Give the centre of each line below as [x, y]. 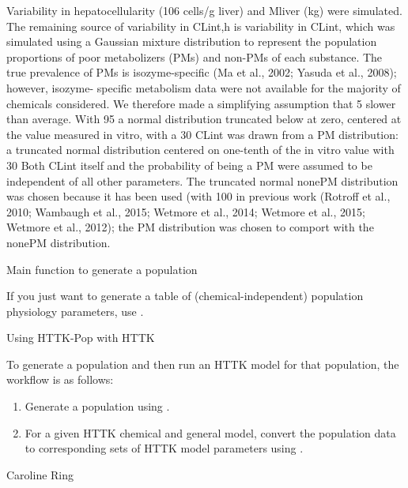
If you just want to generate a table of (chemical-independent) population [185, 296]
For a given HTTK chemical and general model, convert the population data [210, 432]
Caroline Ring [40, 474]
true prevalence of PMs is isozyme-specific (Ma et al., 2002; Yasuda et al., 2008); [202, 72]
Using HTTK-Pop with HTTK [81, 338]
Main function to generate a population [102, 269]
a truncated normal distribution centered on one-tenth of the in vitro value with [200, 150]
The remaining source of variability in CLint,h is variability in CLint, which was [201, 26]
